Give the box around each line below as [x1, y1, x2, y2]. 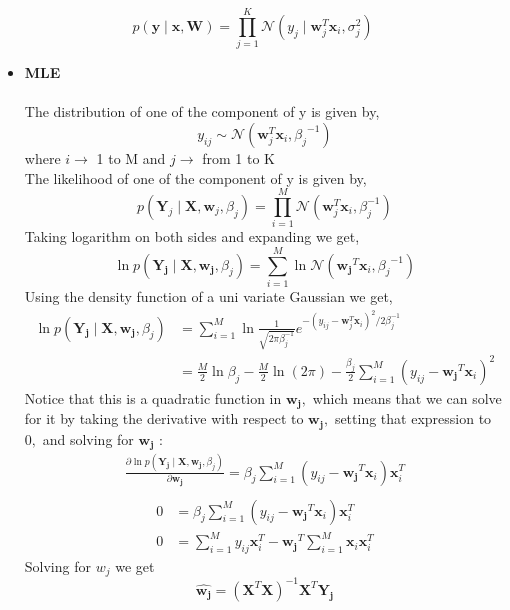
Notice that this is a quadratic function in [24, 387, 282, 408]
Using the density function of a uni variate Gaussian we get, [24, 285, 393, 306]
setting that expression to [334, 408, 492, 429]
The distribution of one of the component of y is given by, [24, 101, 380, 122]
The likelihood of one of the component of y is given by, [24, 167, 367, 188]
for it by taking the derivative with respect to [24, 408, 304, 429]
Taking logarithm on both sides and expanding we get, [24, 226, 360, 247]
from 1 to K [202, 147, 275, 168]
